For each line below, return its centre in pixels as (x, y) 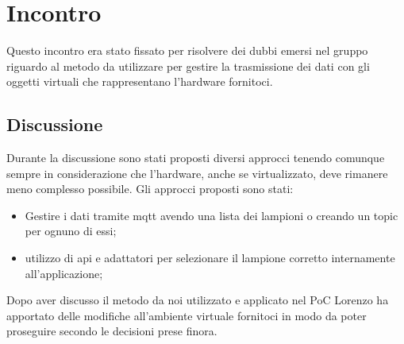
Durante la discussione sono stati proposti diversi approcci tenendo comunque (196, 158)
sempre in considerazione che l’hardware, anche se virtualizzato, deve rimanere (197, 173)
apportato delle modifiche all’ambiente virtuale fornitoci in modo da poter (187, 315)
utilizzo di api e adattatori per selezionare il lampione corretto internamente (210, 258)
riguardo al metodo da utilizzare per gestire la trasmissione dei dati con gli (188, 66)
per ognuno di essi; (71, 231)
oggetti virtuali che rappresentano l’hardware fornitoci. (140, 81)
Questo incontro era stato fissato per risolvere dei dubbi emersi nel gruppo (187, 50)
